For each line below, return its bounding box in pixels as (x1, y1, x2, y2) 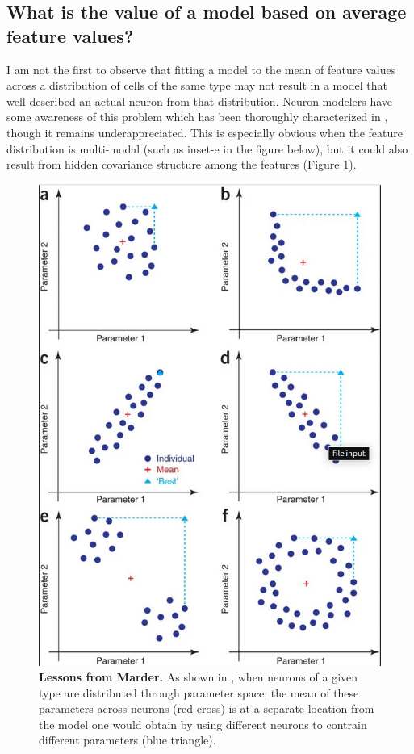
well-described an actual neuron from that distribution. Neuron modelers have (6, 92, 393, 109)
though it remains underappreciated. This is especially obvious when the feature (6, 124, 403, 140)
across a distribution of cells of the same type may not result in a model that (6, 77, 387, 94)
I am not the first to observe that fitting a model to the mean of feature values (6, 61, 396, 77)
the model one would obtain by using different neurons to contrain (39, 715, 367, 732)
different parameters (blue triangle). (39, 731, 216, 748)
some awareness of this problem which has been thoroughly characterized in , (6, 108, 388, 125)
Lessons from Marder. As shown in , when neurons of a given (39, 668, 358, 685)
